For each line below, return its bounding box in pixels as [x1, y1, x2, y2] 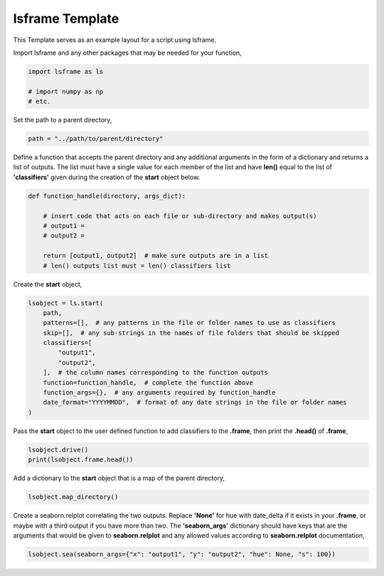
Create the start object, [13, 279, 82, 288]
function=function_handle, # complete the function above [43, 378, 254, 387]
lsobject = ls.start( [28, 299, 104, 307]
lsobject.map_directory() [28, 493, 119, 501]
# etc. [28, 97, 51, 106]
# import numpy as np [28, 87, 104, 95]
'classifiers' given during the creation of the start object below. [13, 173, 201, 181]
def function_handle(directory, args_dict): [28, 192, 186, 200]
